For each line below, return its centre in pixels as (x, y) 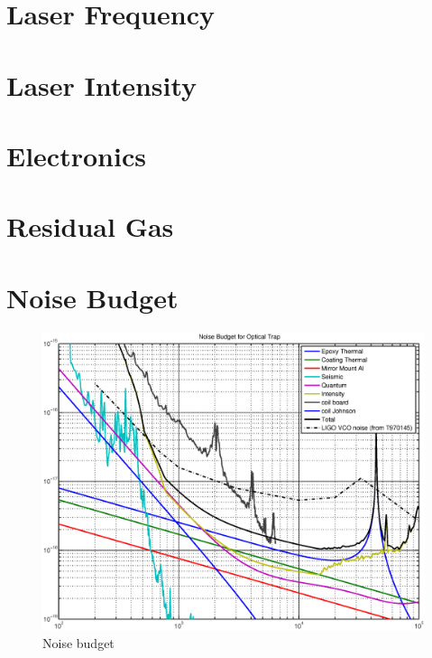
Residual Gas (90, 226)
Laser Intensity (102, 85)
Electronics (76, 155)
